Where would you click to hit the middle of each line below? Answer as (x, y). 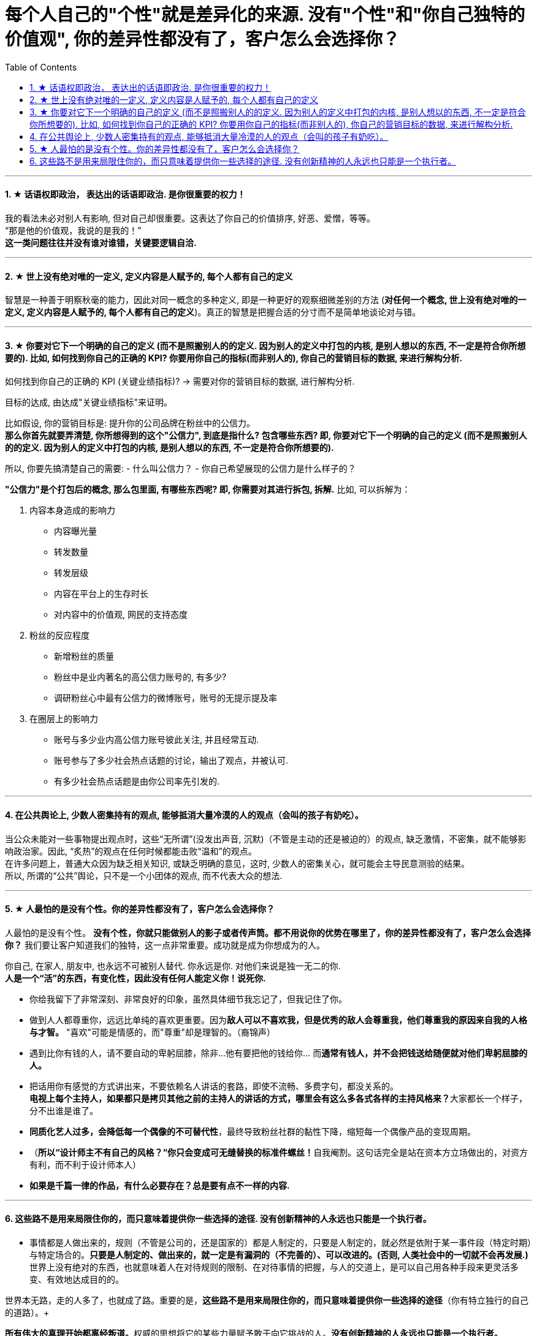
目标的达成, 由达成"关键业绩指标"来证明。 (89, 402)
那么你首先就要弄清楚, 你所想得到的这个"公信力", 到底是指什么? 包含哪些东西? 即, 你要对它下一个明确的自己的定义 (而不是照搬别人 (266, 436)
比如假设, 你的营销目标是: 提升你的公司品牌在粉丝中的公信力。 (130, 423)
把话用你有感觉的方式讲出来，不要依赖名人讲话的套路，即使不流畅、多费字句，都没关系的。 (214, 1086)
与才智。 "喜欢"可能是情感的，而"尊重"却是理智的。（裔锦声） (153, 1032)
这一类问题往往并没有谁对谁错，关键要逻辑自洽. (101, 242)
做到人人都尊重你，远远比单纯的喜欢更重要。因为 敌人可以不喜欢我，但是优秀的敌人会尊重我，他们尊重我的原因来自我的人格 (278, 1019)
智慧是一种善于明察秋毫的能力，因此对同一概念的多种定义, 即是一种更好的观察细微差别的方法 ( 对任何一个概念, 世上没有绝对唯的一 (266, 300)
